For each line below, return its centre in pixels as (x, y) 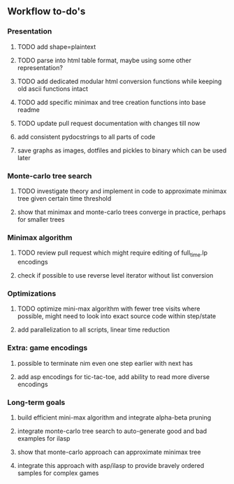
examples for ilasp (44, 438)
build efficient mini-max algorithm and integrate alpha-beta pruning (114, 417)
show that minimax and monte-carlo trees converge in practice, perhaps (122, 212)
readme (28, 109)
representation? (40, 67)
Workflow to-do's (46, 12)
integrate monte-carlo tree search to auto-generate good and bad (112, 431)
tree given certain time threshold (64, 198)
